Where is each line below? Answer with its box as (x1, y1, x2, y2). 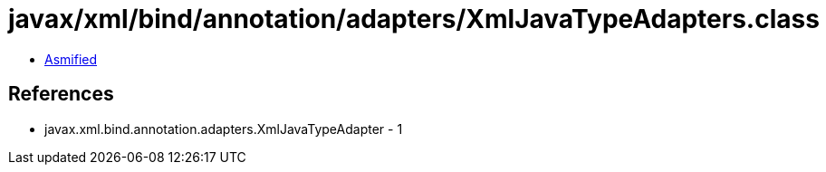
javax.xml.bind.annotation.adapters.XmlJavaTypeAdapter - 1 (44, 120, 403, 137)
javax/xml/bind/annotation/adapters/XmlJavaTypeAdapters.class (8, 4, 820, 34)
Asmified (44, 51, 98, 67)
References (8, 82, 114, 106)
